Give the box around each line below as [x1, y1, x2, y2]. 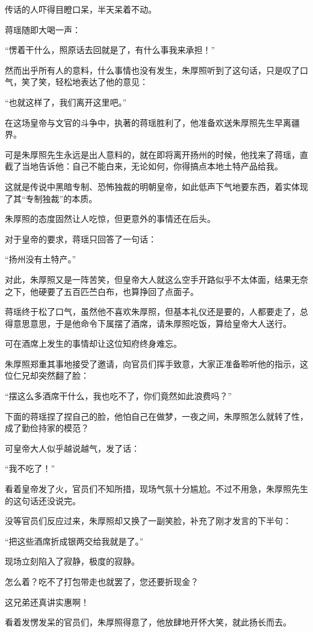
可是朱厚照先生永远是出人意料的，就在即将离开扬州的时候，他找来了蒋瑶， [5, 148, 300, 160]
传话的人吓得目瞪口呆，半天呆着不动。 [5, 3, 156, 15]
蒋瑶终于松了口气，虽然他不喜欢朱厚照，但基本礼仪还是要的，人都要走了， [5, 305, 300, 318]
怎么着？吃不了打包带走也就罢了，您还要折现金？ [5, 575, 199, 587]
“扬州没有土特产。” [5, 253, 76, 265]
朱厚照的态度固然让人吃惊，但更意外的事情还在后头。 [5, 212, 215, 225]
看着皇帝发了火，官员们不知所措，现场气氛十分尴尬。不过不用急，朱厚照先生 [5, 482, 308, 495]
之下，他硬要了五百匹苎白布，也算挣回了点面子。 [5, 285, 199, 297]
